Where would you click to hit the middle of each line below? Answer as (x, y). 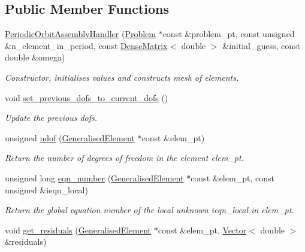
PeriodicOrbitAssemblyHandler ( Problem (80, 34)
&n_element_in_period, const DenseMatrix (86, 45)
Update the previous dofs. (51, 118)
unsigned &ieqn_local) (46, 189)
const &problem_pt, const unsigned (229, 34)
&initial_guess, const (262, 45)
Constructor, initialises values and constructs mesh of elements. (122, 77)
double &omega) (35, 57)
